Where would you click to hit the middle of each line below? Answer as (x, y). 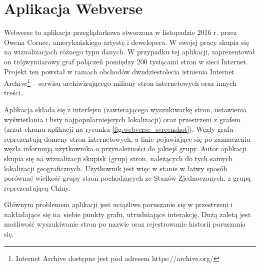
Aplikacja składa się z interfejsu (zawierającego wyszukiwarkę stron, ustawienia (125, 109)
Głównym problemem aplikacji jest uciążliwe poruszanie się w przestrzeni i (118, 204)
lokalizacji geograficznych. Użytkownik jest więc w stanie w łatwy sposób (116, 168)
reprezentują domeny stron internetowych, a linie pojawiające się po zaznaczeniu (127, 138)
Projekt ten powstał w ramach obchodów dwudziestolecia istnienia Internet (119, 71)
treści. (13, 93)
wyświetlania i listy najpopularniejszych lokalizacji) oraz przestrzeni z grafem (122, 119)
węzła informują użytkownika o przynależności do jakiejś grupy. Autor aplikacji (125, 148)
